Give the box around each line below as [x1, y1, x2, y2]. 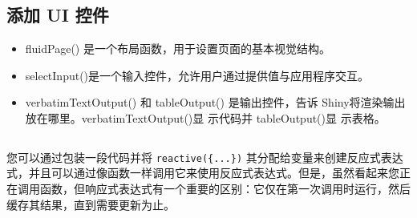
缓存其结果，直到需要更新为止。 [6, 196, 175, 212]
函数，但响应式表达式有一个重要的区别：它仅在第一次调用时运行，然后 [39, 180, 411, 197]
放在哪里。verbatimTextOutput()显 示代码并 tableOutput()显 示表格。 [25, 109, 386, 126]
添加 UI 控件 [6, 2, 109, 27]
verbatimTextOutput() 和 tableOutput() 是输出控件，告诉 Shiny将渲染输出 [25, 94, 406, 111]
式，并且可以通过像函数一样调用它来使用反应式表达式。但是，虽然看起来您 [6, 164, 399, 181]
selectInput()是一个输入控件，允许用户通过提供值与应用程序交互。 [25, 67, 370, 83]
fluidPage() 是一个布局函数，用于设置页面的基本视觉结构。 [25, 40, 330, 56]
